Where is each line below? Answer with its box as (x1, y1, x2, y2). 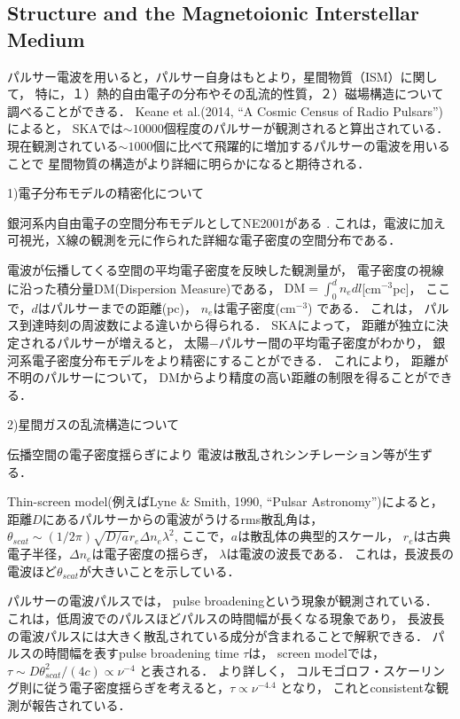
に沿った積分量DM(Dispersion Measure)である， (7, 278, 281, 297)
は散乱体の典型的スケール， (238, 527, 400, 545)
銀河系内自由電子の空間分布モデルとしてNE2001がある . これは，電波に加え (7, 213, 446, 231)
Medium (7, 25, 85, 52)
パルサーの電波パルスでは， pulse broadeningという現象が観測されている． (7, 591, 438, 610)
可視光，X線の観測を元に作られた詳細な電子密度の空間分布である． (7, 231, 402, 249)
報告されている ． (31, 695, 131, 714)
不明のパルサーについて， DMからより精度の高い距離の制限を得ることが (7, 368, 428, 387)
